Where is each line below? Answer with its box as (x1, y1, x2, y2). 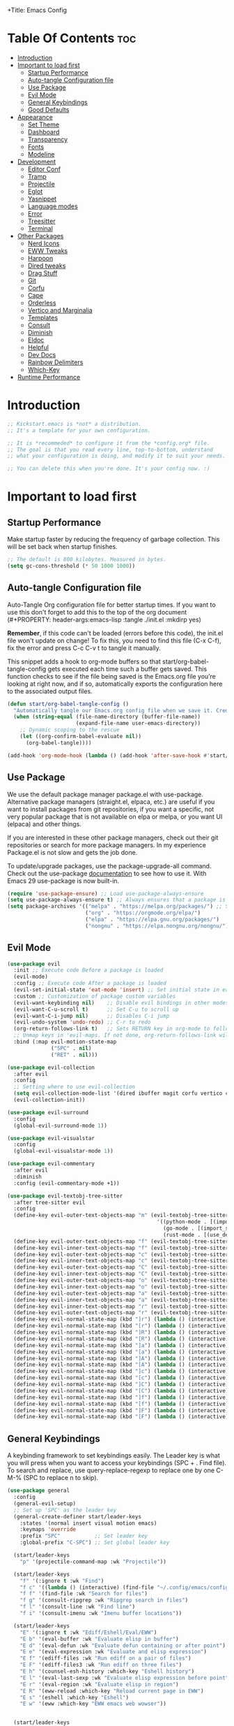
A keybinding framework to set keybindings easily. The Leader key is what (7, 1451, 221, 1460)
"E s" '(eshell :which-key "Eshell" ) (19, 1694, 130, 1701)
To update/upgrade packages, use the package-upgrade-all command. (7, 861, 212, 870)
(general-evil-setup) (13, 1500, 77, 1507)
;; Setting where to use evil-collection (13, 1084, 136, 1091)
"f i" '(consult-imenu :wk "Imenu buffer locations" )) (19, 1610, 182, 1617)
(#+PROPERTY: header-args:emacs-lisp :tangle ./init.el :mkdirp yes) (7, 615, 202, 624)
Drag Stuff (27, 268, 58, 277)
